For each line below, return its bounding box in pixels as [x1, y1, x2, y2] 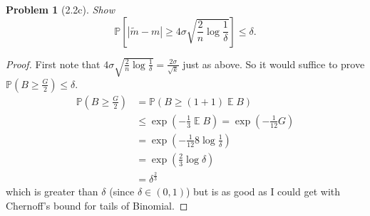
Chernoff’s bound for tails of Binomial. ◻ [6, 198, 188, 212]
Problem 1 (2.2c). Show [6, 2, 115, 16]
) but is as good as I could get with [185, 184, 341, 199]
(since [109, 184, 135, 199]
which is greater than [6, 184, 98, 199]
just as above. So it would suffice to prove [183, 56, 365, 71]
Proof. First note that [6, 56, 101, 71]
